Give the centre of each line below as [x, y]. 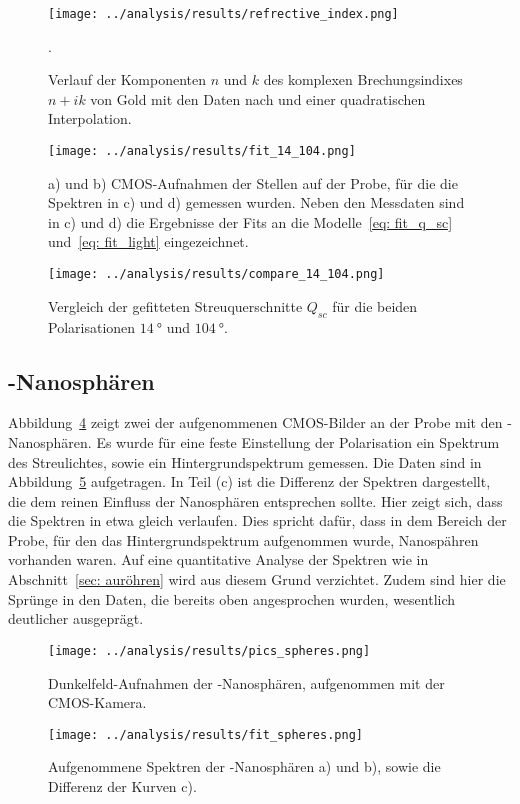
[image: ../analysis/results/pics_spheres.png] [209, 650]
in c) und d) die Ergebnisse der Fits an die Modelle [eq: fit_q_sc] [250, 221]
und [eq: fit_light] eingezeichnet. [148, 241]
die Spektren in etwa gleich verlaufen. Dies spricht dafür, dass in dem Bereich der [257, 520]
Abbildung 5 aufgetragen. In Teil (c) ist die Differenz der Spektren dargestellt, [249, 481]
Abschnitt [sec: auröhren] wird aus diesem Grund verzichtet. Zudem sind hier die [257, 579]
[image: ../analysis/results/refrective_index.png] [223, 14]
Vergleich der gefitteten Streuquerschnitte [175, 305]
